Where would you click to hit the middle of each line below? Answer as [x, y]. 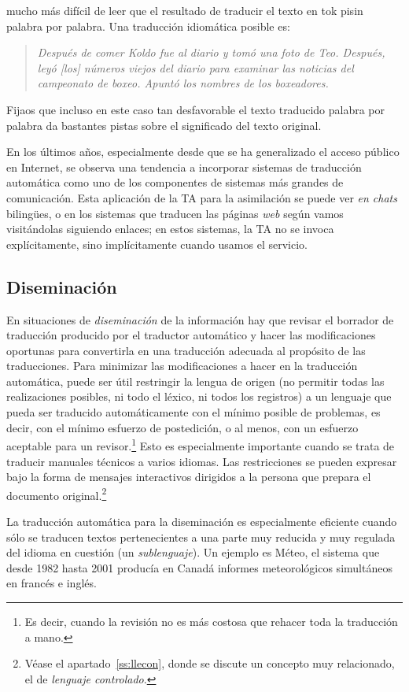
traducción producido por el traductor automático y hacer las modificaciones [191, 335]
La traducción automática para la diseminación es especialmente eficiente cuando [202, 521]
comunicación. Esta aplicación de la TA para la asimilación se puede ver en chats [202, 197]
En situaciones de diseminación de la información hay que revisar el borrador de [200, 319]
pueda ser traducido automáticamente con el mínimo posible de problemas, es [193, 412]
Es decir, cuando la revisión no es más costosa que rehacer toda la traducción [211, 621]
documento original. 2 [57, 494]
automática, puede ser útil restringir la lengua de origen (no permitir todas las [195, 381]
